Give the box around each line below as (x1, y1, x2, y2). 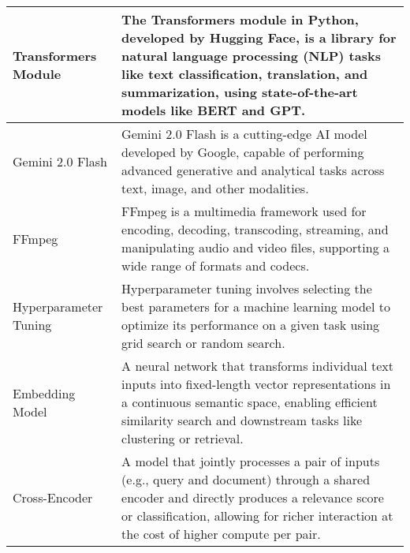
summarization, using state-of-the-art (121, 83, 358, 101)
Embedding (13, 383, 76, 402)
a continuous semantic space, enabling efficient (121, 393, 378, 411)
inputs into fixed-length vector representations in (121, 375, 391, 393)
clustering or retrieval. (121, 429, 244, 447)
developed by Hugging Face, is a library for (121, 28, 397, 47)
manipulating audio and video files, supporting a (121, 238, 389, 256)
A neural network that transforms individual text (121, 357, 393, 375)
